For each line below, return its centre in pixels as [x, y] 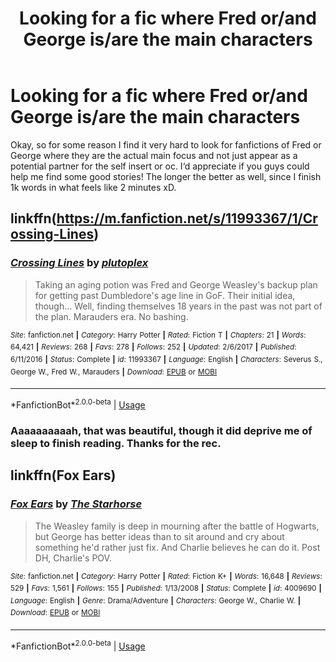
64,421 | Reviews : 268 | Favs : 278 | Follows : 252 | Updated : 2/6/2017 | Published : [153, 347]
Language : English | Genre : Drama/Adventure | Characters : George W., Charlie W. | [156, 600]
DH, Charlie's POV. [73, 558]
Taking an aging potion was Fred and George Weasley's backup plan [176, 284]
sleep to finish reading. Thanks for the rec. [116, 443]
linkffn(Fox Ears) [63, 475]
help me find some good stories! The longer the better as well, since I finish [166, 176]
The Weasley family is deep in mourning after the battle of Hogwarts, [177, 526]
